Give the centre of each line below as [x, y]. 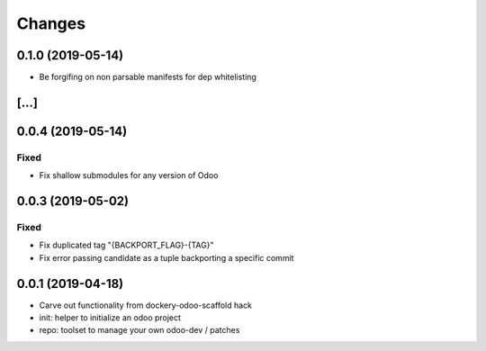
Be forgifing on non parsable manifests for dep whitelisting [148, 77]
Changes [51, 23]
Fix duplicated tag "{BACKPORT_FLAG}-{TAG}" [126, 245]
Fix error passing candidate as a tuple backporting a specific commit [166, 257]
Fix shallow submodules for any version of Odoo [129, 175]
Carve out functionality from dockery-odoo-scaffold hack [145, 305]
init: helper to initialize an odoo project [110, 318]
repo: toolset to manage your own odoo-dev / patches [139, 330]
